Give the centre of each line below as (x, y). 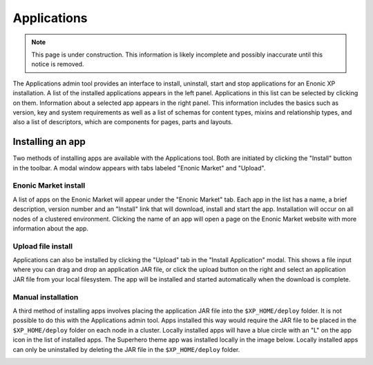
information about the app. (51, 228)
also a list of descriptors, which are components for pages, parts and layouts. (123, 122)
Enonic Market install (49, 186)
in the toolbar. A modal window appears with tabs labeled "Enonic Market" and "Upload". (139, 168)
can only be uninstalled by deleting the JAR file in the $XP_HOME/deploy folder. (126, 349)
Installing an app (49, 142)
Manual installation (46, 297)
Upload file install (42, 246)
